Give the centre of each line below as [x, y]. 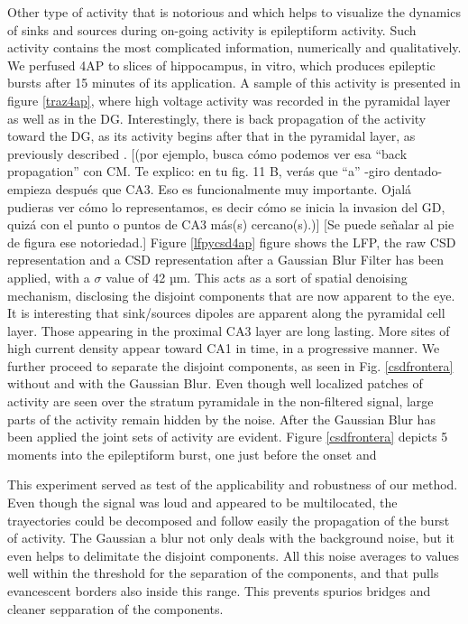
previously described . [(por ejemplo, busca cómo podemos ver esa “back [207, 153]
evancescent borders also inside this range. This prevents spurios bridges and [219, 591]
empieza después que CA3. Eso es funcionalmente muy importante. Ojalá [210, 188]
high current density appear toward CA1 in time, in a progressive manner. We [224, 348]
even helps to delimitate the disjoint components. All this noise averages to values [234, 555]
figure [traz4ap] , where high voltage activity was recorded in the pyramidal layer [229, 100]
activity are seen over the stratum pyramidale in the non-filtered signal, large [220, 401]
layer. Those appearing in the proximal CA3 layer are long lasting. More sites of [229, 330]
